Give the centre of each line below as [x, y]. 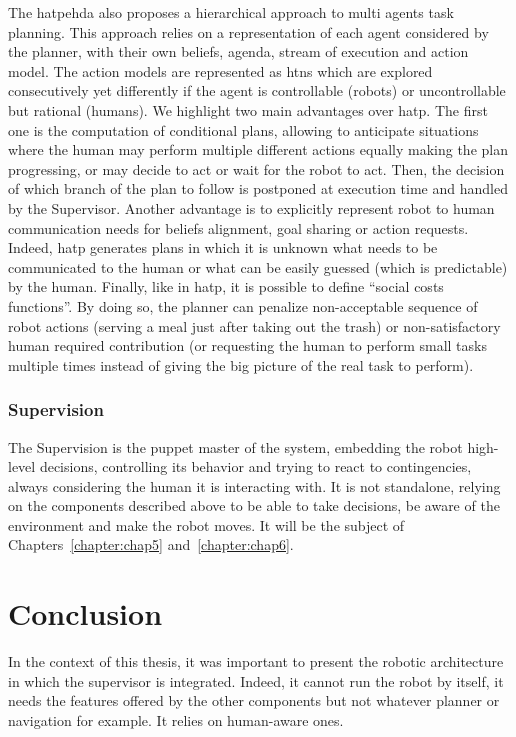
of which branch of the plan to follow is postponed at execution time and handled [258, 188]
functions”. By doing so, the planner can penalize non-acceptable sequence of [243, 305]
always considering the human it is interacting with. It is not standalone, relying [254, 485]
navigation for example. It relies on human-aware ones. [176, 719]
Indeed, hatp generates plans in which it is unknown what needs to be [223, 247]
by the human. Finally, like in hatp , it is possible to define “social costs [226, 286]
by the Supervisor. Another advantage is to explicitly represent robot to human [251, 207]
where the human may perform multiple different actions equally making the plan [258, 149]
